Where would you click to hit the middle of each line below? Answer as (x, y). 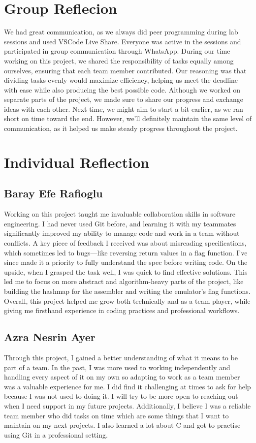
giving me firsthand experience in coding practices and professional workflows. (122, 310)
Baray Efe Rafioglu (53, 193)
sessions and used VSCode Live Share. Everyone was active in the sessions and (123, 41)
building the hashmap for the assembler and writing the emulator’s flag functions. (127, 291)
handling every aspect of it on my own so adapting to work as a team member (122, 377)
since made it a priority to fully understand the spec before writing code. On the (126, 262)
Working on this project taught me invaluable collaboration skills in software (120, 214)
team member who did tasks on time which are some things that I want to (116, 415)
